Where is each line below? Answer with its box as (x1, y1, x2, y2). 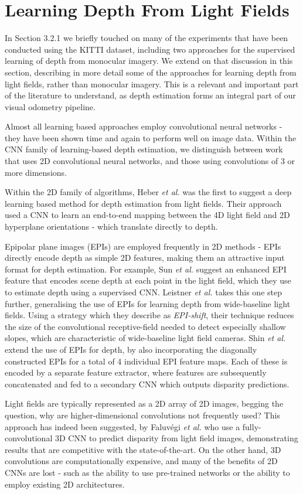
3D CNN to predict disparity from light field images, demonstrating (55, 432, 298, 444)
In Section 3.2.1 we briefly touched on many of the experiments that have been (5, 32, 288, 44)
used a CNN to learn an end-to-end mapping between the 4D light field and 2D (5, 209, 290, 221)
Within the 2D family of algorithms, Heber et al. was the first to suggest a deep (5, 186, 292, 198)
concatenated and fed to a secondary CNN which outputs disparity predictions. (5, 377, 290, 390)
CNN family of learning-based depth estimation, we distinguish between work (5, 143, 283, 155)
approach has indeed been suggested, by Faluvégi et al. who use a (5, 420, 240, 432)
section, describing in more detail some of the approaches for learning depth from (5, 66, 297, 78)
